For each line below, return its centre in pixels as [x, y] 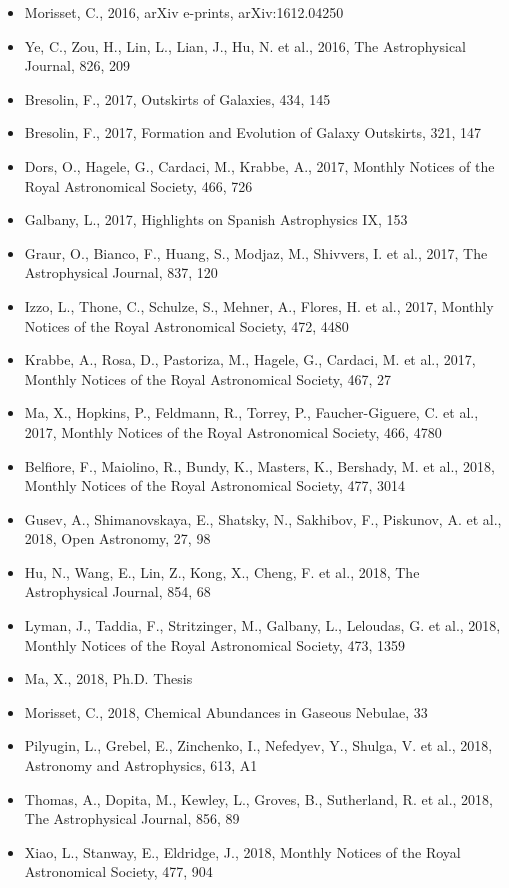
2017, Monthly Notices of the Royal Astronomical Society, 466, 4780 [233, 431]
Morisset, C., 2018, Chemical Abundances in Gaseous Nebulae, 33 [226, 711]
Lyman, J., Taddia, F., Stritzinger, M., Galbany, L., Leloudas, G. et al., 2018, [262, 625]
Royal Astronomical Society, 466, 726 [138, 185]
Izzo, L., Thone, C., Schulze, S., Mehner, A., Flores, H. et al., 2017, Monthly [259, 305]
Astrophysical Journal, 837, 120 [121, 272]
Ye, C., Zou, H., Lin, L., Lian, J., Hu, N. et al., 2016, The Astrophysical [245, 45]
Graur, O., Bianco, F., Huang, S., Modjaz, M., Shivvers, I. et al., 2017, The [256, 252]
